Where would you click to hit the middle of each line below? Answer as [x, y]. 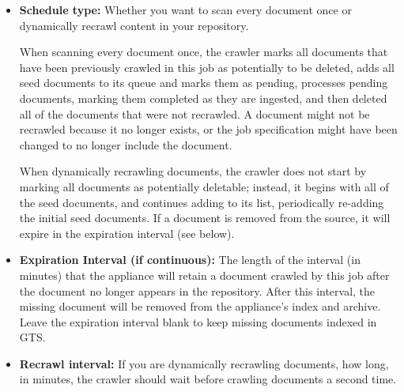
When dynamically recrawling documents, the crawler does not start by [193, 171]
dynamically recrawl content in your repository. [134, 25]
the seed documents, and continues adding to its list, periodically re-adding [202, 202]
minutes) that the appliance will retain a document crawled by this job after [204, 275]
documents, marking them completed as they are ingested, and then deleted [203, 98]
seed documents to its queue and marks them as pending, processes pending [204, 83]
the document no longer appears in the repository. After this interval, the [197, 290]
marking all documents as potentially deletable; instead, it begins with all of [204, 186]
